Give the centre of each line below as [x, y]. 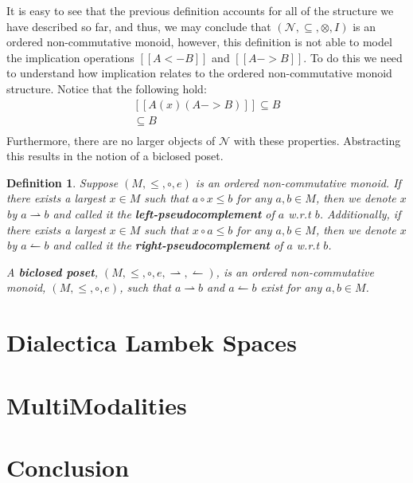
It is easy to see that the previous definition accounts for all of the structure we [200, 10]
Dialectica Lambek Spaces [152, 342]
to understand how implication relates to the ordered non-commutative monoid [199, 73]
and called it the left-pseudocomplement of [164, 214]
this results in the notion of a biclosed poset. [115, 156]
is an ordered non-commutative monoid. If [298, 182]
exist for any [291, 287]
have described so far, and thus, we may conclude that [139, 26]
